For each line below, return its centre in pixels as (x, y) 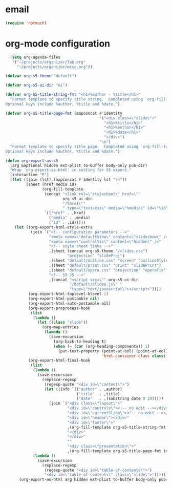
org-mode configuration (58, 44)
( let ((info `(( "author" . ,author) (83, 389)
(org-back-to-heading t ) (80, 342)
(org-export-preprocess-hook (59, 308)
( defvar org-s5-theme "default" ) (41, 76)
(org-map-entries (60, 327)
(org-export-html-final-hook (59, 361)
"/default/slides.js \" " (96, 284)
